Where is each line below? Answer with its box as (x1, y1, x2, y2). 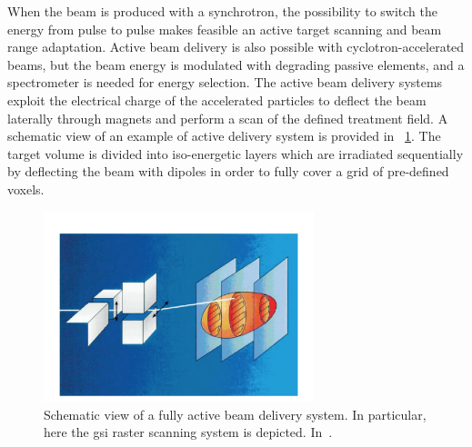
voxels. (7, 179, 45, 198)
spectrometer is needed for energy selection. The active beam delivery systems (7, 73, 443, 92)
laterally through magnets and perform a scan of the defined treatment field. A (7, 108, 448, 127)
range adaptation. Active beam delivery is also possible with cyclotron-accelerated (7, 37, 465, 56)
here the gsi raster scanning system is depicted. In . (44, 422, 333, 442)
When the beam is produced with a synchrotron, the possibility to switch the (7, 2, 438, 20)
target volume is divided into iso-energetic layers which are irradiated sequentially (7, 144, 464, 163)
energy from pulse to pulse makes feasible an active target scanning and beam (7, 19, 442, 38)
